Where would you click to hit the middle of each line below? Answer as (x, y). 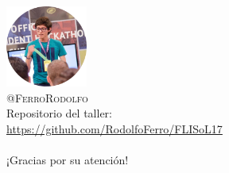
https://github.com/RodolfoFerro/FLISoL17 (114, 128)
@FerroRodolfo (47, 97)
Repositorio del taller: (59, 113)
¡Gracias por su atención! (68, 160)
